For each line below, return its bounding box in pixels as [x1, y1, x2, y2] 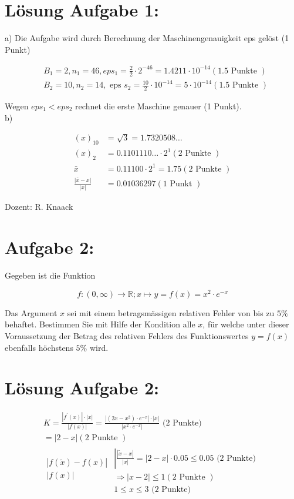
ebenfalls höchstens [5, 341, 73, 353]
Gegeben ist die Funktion [5, 269, 96, 282]
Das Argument [5, 306, 58, 319]
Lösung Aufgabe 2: [5, 376, 160, 400]
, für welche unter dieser [202, 318, 289, 330]
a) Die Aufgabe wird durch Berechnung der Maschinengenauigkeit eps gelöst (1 [5, 32, 289, 44]
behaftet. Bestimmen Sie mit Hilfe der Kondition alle [5, 318, 195, 330]
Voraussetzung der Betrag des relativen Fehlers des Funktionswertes [5, 329, 249, 341]
